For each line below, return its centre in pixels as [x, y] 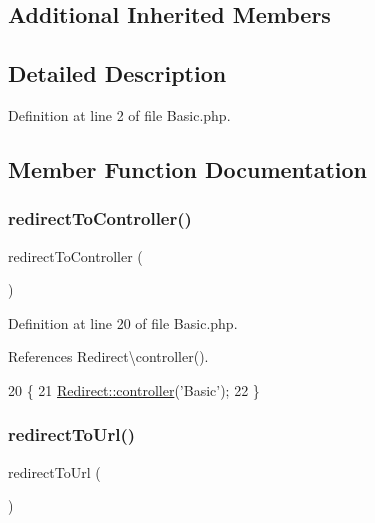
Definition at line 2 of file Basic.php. [119, 114]
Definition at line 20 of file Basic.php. [123, 322]
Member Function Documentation [188, 168]
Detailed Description [117, 73]
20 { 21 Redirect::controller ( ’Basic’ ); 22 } [134, 389]
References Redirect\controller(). [108, 356]
